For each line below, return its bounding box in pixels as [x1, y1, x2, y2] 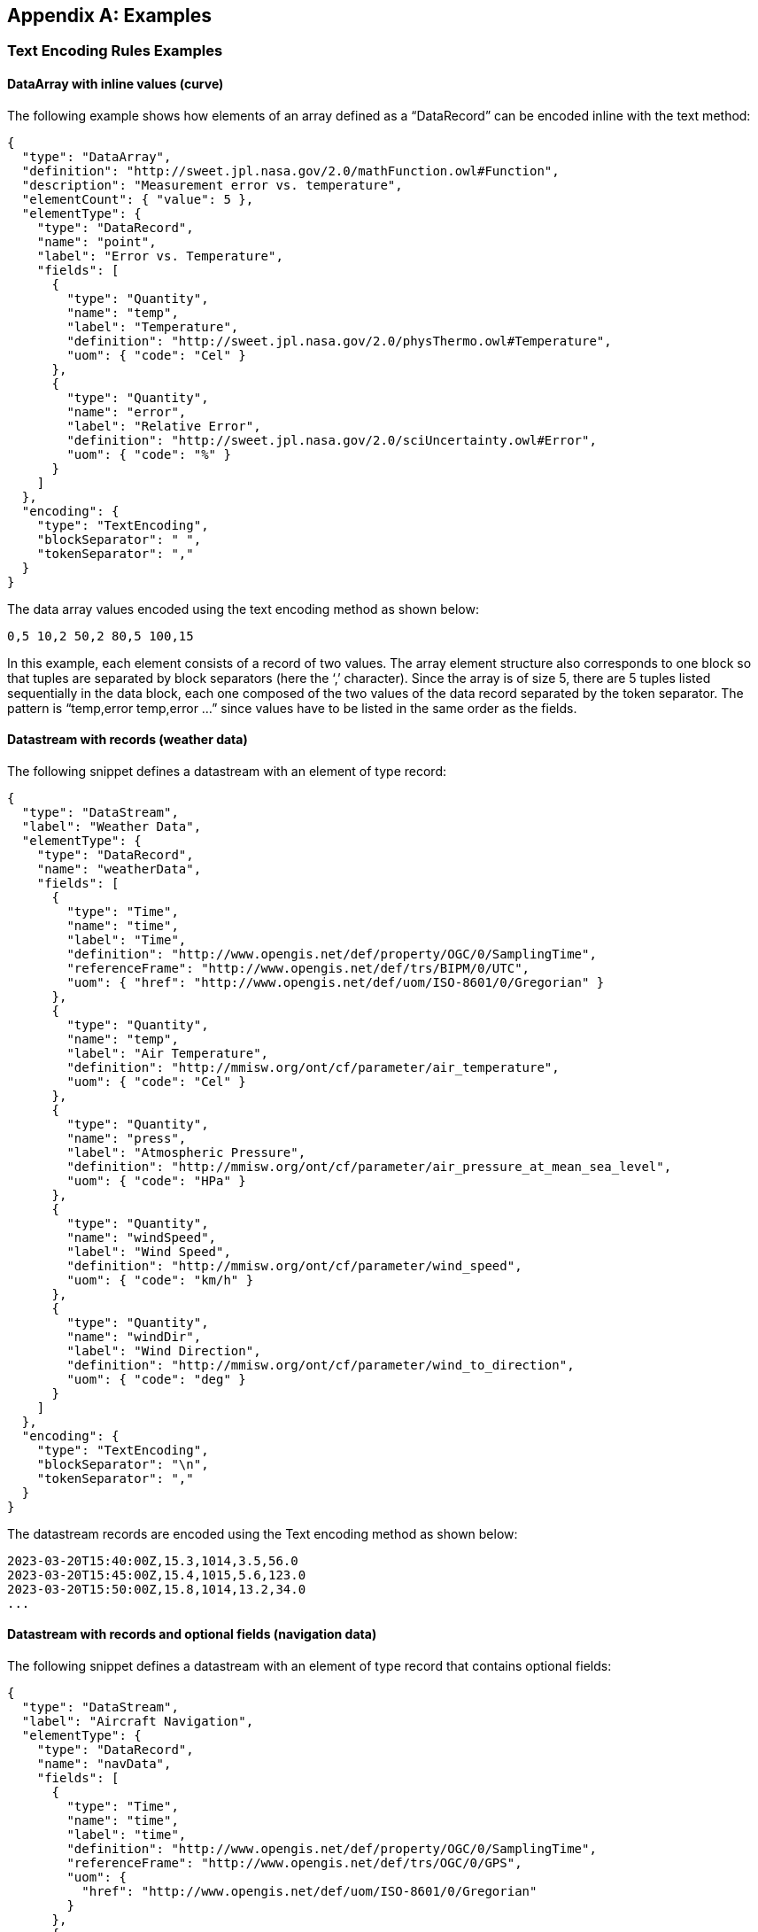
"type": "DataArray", [21, 149, 172, 164]
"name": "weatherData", [36, 861, 202, 876]
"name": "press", [66, 1130, 187, 1145]
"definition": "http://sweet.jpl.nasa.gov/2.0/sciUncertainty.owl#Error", [66, 432, 597, 447]
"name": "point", [36, 234, 157, 249]
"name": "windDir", [66, 1329, 202, 1344]
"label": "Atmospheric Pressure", [66, 1144, 306, 1160]
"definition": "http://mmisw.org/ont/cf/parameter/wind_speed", [66, 1258, 522, 1273]
